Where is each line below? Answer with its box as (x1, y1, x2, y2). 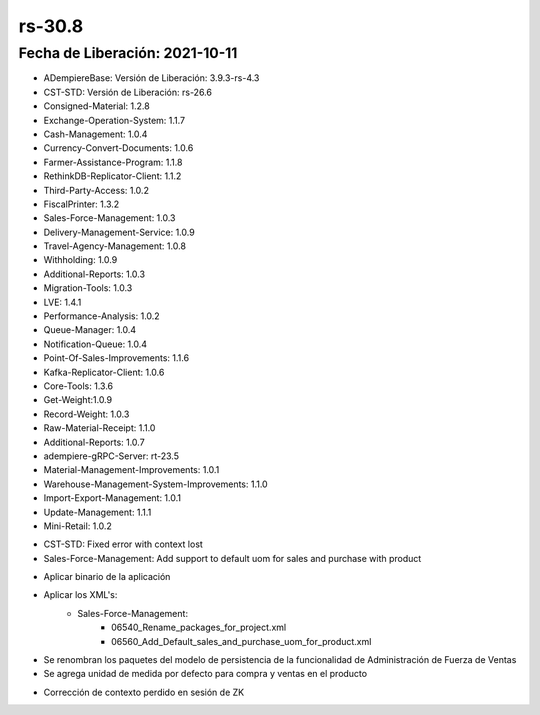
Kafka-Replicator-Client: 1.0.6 (43, 366, 165, 378)
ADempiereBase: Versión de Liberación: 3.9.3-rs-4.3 (43, 72, 260, 84)
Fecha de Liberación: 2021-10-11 (18, 44, 238, 62)
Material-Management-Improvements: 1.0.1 (43, 464, 220, 476)
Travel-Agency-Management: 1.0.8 (43, 240, 187, 252)
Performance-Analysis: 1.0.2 (43, 310, 160, 322)
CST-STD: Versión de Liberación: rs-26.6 (43, 86, 212, 98)
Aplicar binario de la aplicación (43, 571, 171, 583)
